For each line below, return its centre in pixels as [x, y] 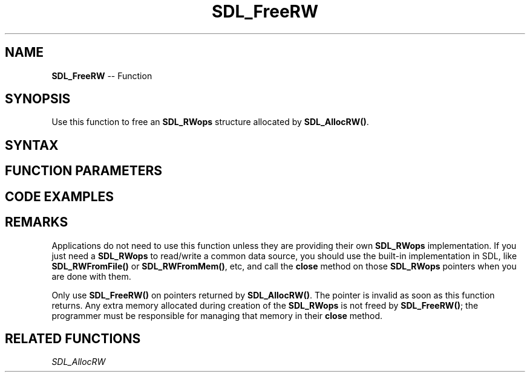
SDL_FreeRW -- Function [102, 76]
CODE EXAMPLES [60, 196]
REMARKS [37, 222]
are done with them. [91, 276]
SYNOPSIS [38, 99]
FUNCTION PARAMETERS [83, 171]
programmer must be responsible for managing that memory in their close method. [217, 315]
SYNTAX [32, 145]
